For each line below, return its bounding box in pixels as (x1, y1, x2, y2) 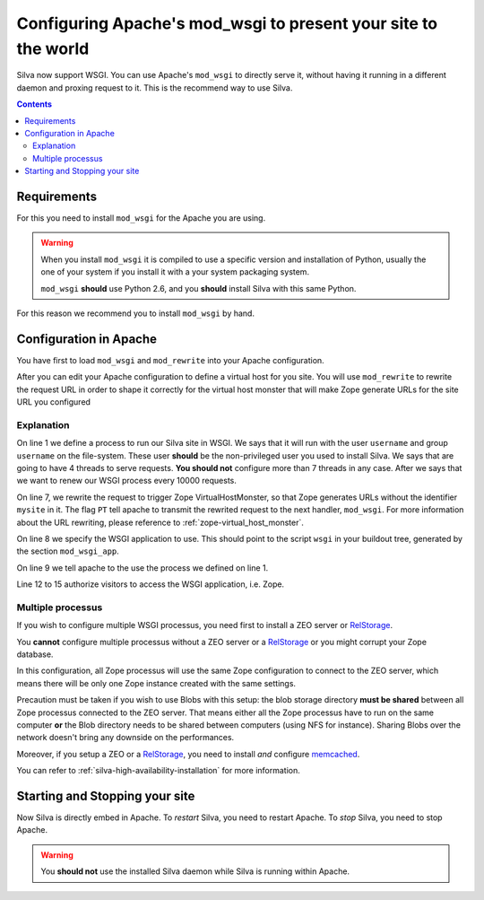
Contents (16, 99, 53, 109)
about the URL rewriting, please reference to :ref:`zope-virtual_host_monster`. (16, 517, 304, 528)
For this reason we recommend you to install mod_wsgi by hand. (16, 308, 255, 319)
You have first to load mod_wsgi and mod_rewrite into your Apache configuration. (16, 354, 324, 365)
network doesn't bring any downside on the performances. (16, 732, 235, 743)
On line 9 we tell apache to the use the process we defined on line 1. (16, 562, 269, 573)
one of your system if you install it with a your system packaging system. (40, 267, 309, 277)
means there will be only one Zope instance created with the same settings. (16, 677, 296, 688)
